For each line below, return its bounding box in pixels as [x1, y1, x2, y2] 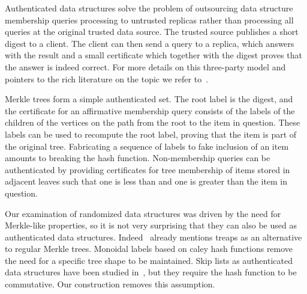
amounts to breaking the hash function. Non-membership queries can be [5, 152, 270, 164]
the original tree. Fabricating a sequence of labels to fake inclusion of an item [5, 139, 289, 152]
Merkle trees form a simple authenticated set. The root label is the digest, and [5, 93, 293, 105]
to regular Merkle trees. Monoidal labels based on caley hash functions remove [5, 242, 293, 255]
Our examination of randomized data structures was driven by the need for [5, 207, 281, 219]
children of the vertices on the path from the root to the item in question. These [5, 116, 300, 129]
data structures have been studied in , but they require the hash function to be [5, 266, 297, 278]
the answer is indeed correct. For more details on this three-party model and [5, 60, 286, 73]
